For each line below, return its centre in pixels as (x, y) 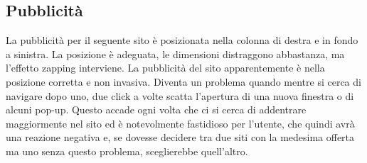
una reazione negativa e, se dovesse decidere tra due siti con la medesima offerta (180, 137)
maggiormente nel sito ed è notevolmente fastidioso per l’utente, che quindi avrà (180, 123)
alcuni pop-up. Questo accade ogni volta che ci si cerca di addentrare (156, 109)
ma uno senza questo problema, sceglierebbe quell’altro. (127, 151)
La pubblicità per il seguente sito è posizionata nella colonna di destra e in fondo (182, 40)
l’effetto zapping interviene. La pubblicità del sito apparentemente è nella (165, 68)
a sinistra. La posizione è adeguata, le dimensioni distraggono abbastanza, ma (175, 54)
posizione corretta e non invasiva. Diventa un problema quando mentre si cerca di (183, 81)
